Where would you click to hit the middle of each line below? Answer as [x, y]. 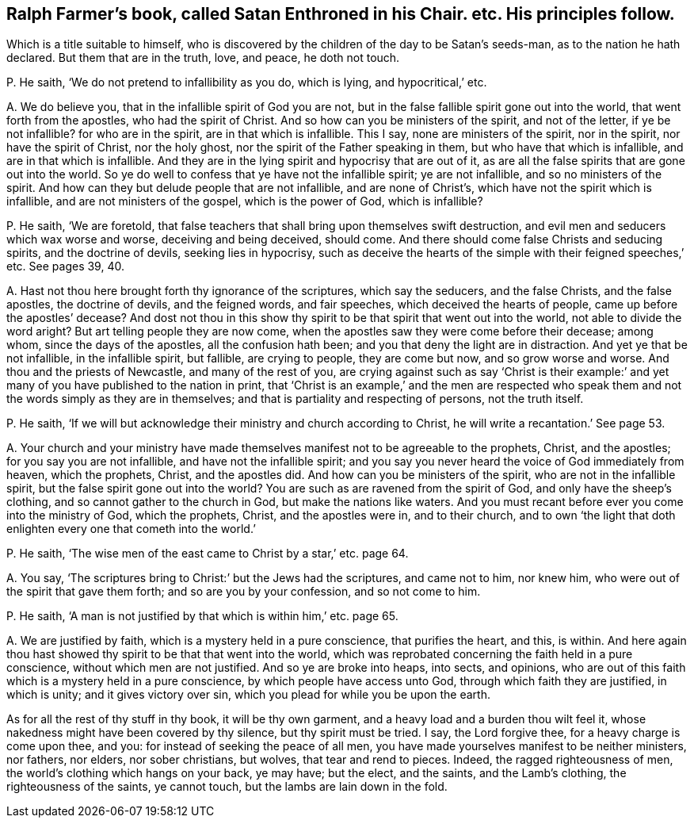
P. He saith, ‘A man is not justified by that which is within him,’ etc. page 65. [202, 616]
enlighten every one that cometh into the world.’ [131, 529]
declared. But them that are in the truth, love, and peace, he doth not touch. [203, 58]
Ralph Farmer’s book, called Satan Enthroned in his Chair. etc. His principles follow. [341, 14]
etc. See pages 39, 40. [65, 266]
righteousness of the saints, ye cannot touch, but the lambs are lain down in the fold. [227, 787]
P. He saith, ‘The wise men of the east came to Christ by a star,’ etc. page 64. [208, 554]
